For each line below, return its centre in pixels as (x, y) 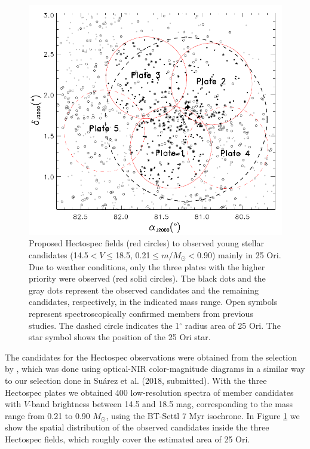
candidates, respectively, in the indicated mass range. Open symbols (153, 302)
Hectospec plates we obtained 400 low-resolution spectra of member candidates (149, 392)
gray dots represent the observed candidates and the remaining (144, 290)
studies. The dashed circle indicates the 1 (104, 325)
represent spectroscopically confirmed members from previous (141, 313)
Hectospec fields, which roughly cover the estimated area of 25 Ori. (128, 439)
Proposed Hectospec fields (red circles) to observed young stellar (146, 243)
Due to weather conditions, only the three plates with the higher (147, 266)
